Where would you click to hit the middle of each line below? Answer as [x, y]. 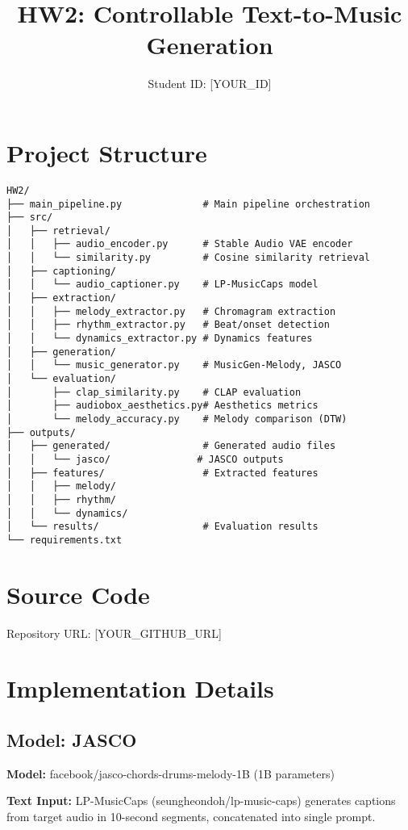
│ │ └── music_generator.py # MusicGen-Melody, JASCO [174, 365]
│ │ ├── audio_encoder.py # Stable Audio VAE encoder [180, 244]
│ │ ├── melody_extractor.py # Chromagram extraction [171, 311]
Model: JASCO [72, 740]
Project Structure [107, 152]
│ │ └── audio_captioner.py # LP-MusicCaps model [162, 285]
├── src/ [30, 218]
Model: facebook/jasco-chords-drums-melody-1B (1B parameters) [171, 773]
